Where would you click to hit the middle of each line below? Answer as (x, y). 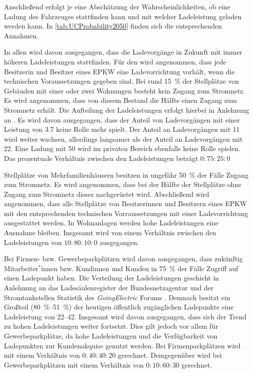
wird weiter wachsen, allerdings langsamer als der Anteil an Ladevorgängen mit (123, 139)
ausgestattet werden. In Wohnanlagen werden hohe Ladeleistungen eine (111, 223)
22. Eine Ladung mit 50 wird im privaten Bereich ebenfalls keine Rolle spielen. (122, 148)
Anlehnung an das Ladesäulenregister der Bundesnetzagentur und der (109, 288)
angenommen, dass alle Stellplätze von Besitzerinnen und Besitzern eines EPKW (126, 203)
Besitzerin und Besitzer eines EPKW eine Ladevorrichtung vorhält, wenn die (119, 71)
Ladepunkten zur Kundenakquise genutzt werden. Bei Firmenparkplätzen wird (122, 345)
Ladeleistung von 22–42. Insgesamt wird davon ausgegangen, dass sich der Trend (125, 316)
